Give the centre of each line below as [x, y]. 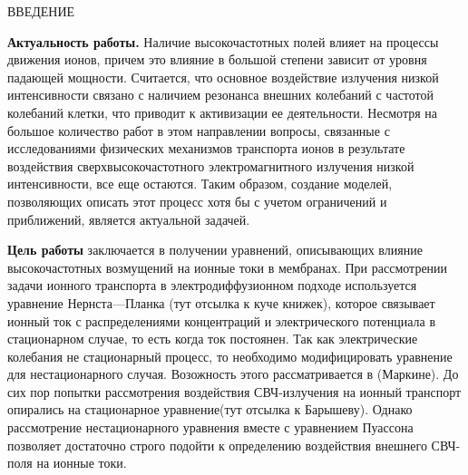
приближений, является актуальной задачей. [129, 219]
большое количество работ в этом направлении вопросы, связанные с [199, 130]
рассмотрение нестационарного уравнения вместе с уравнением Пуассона [210, 427]
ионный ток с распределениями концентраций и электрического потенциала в [222, 320]
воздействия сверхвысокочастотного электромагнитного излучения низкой [211, 165]
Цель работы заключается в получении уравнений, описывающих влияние [215, 250]
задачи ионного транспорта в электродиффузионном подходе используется [212, 285]
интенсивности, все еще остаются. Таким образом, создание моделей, [200, 184]
